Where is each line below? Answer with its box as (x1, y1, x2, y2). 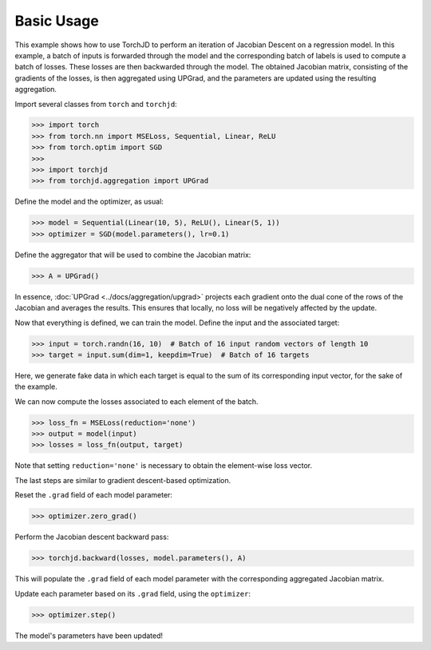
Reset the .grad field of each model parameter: (14, 490, 173, 500)
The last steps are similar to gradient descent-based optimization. (14, 475, 231, 485)
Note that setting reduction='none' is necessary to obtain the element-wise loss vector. (14, 461, 313, 470)
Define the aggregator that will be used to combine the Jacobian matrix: (14, 250, 251, 260)
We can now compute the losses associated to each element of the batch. (14, 396, 259, 406)
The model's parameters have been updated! (14, 631, 164, 640)
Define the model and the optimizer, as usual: (14, 196, 164, 207)
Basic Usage (14, 12, 99, 30)
